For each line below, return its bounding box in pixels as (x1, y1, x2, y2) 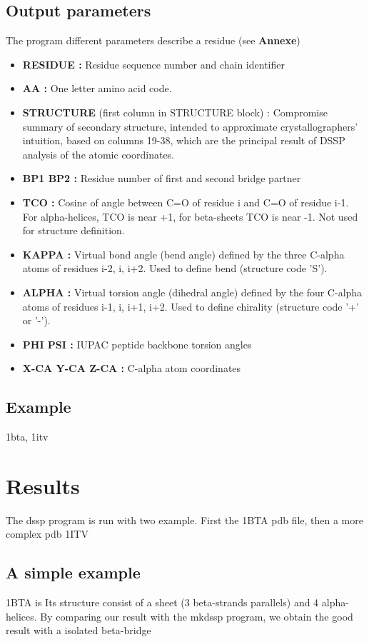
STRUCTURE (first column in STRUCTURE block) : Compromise (22, 104, 328, 119)
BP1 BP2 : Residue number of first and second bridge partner (22, 171, 301, 186)
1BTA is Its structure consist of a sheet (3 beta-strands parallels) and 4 (6, 595, 319, 610)
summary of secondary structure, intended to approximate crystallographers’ (22, 119, 358, 134)
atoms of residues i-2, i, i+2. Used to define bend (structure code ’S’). (22, 261, 328, 276)
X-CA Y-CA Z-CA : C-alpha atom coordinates (22, 361, 241, 376)
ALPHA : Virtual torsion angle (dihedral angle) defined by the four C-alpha (22, 284, 363, 299)
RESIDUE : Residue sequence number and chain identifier (22, 56, 285, 71)
